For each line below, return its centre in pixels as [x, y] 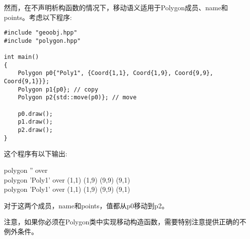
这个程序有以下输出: [36, 154]
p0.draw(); [35, 114]
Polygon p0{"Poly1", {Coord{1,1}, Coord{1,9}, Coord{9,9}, [115, 73]
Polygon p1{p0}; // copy [58, 89]
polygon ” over [26, 170]
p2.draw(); [35, 130]
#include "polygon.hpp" [42, 41]
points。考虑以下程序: [38, 17]
